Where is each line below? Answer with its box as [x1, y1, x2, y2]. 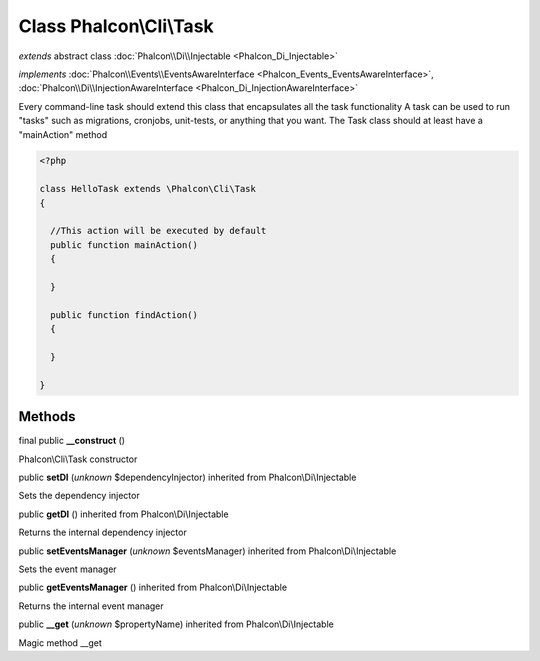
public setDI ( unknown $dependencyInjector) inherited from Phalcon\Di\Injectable [18, 471, 357, 484]
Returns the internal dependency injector [18, 526, 187, 539]
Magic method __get [18, 636, 102, 649]
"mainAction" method [18, 128, 108, 140]
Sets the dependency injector [18, 490, 140, 502]
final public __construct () [18, 435, 125, 447]
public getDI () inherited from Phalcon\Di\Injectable [18, 508, 229, 520]
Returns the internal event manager [18, 600, 164, 612]
